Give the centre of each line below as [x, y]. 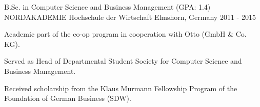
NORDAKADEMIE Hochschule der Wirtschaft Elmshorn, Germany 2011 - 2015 [130, 17]
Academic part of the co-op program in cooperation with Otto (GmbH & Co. [125, 34]
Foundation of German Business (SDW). [68, 98]
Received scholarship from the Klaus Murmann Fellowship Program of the [121, 88]
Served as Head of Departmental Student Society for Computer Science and [123, 61]
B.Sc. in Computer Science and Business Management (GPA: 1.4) [107, 7]
